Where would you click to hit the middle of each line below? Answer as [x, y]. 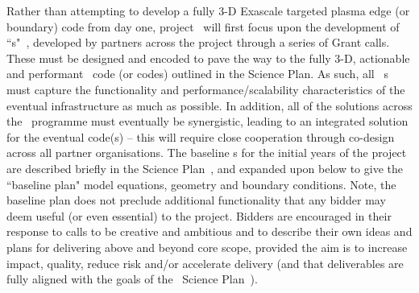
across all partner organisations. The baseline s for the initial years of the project [207, 153]
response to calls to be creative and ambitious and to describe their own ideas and [209, 231]
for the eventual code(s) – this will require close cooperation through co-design [201, 136]
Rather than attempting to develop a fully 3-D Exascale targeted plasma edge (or [208, 10]
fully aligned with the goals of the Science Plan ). [132, 279]
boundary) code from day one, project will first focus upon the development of [203, 26]
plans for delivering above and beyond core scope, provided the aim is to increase [207, 247]
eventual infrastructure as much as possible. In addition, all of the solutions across [209, 105]
